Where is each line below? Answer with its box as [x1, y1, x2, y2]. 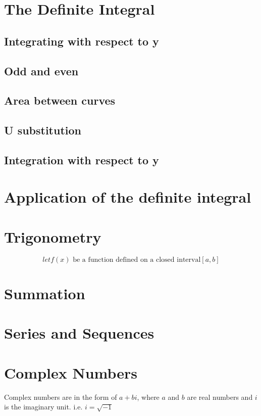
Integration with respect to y [4, 152, 159, 167]
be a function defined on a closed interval [73, 256, 201, 263]
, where [137, 391, 160, 402]
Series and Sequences [4, 322, 154, 343]
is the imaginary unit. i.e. [4, 401, 83, 412]
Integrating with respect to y [4, 33, 159, 49]
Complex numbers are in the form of [4, 391, 117, 402]
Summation [4, 283, 85, 303]
